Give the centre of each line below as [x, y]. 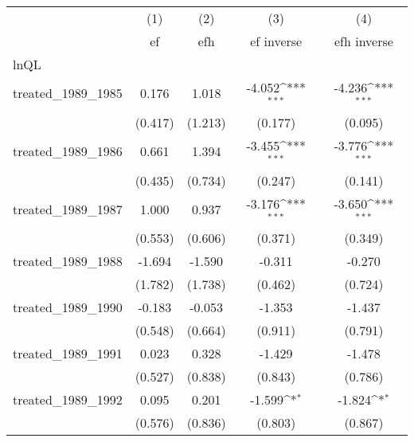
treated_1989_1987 [68, 209]
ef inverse [276, 41]
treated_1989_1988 [68, 261]
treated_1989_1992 [68, 400]
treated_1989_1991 [68, 354]
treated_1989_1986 [68, 151]
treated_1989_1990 [68, 307]
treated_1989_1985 [68, 93]
